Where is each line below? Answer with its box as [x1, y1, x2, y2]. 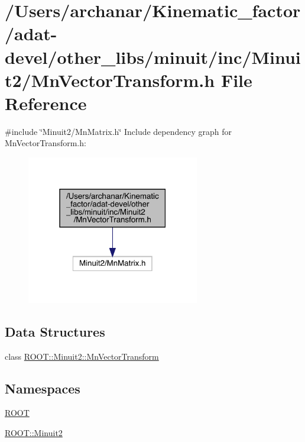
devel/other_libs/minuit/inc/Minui [5, 44, 301, 69]
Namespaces [5, 379, 80, 397]
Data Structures [5, 322, 105, 340]
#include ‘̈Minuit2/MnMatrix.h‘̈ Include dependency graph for [5, 125, 232, 137]
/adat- [5, 21, 57, 46]
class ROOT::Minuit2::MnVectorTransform [5, 350, 159, 362]
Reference [5, 91, 87, 115]
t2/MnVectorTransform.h [5, 67, 215, 92]
